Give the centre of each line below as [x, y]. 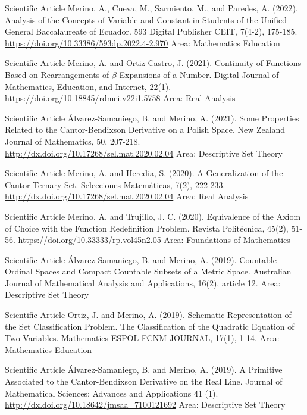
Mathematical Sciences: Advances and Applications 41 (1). [112, 393]
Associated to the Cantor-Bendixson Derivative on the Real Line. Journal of [144, 381]
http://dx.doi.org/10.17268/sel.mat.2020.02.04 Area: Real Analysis [127, 196]
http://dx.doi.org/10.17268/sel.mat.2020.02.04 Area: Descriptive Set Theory [144, 153]
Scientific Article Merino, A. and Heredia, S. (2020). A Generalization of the [144, 173]
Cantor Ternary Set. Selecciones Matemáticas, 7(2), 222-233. [115, 184]
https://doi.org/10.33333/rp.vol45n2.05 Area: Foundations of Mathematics [154, 240]
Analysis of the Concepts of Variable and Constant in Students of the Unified [146, 19]
